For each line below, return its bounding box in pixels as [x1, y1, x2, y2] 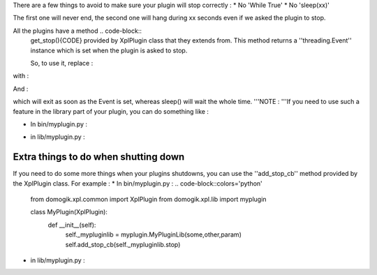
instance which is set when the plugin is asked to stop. [30, 46, 188, 54]
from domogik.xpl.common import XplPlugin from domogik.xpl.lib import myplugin [30, 195, 267, 203]
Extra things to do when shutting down [13, 151, 185, 163]
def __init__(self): [47, 221, 96, 229]
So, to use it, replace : [30, 59, 94, 67]
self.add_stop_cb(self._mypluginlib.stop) [65, 240, 181, 248]
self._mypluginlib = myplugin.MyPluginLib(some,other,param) [65, 230, 242, 239]
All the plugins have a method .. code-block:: [13, 27, 142, 35]
